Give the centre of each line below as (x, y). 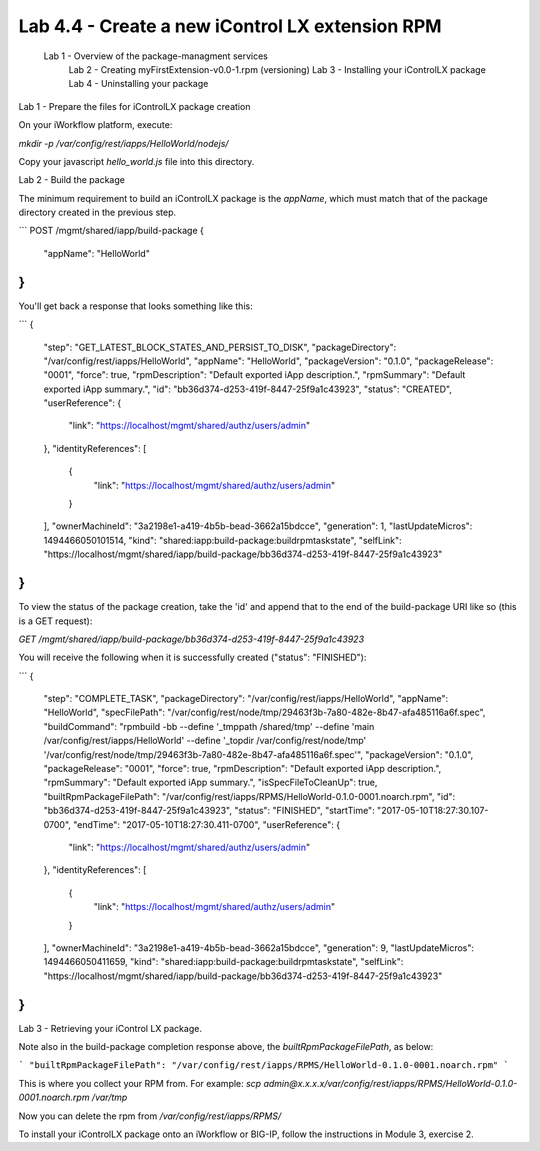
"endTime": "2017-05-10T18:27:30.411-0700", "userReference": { (206, 824)
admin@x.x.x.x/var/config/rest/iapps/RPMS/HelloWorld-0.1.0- (390, 1083)
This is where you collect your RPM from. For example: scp (140, 1083)
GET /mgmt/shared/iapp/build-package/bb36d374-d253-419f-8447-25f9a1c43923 (191, 639)
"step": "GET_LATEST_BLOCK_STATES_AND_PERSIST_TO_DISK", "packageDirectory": (220, 347)
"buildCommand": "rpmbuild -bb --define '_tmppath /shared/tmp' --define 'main (209, 726)
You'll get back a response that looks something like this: (136, 306)
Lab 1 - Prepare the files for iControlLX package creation (134, 106)
